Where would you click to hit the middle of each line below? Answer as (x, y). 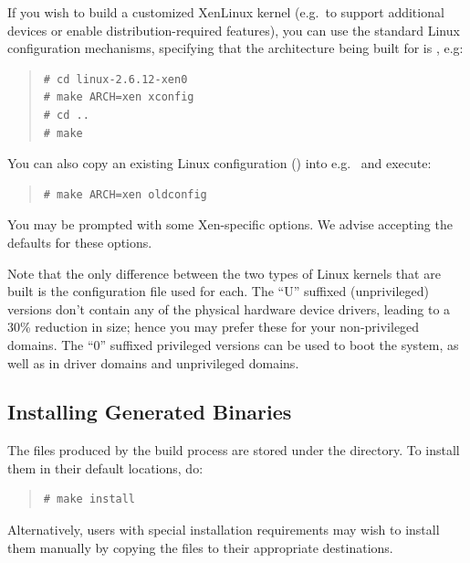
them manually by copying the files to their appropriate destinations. (200, 547)
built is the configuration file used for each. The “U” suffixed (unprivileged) (218, 291)
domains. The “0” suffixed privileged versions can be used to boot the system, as (233, 344)
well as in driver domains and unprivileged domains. (153, 362)
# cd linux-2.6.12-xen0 (115, 79)
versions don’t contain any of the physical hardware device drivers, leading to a (229, 308)
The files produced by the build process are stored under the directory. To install (234, 450)
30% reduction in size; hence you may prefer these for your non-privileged (214, 327)
